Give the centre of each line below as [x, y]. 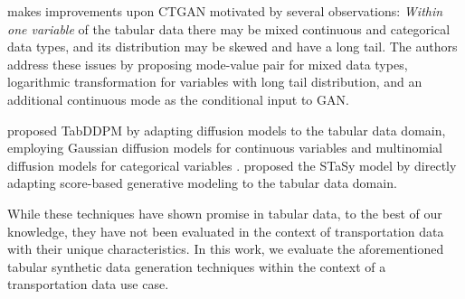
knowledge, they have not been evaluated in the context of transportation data [226, 231]
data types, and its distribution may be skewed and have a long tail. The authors [232, 47]
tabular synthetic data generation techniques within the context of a [197, 266]
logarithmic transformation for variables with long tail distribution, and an [215, 82]
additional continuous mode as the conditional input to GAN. [178, 99]
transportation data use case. [88, 284]
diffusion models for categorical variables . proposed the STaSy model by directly [232, 165]
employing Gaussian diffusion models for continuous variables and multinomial [225, 148]
